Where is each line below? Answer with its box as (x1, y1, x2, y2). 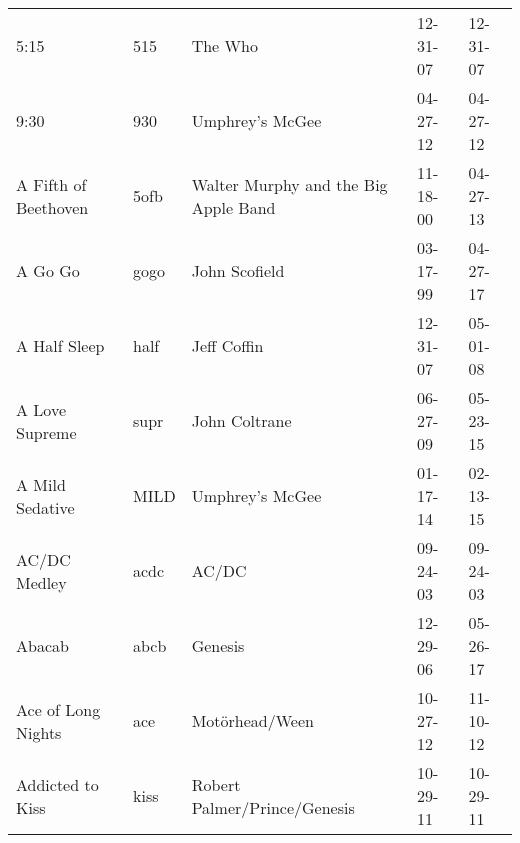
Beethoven (16, 195, 89, 219)
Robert (191, 772, 241, 796)
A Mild (16, 472, 66, 496)
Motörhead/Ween (191, 709, 314, 732)
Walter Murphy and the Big (191, 172, 388, 196)
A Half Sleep (16, 334, 105, 357)
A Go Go (16, 259, 80, 282)
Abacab (16, 634, 69, 657)
